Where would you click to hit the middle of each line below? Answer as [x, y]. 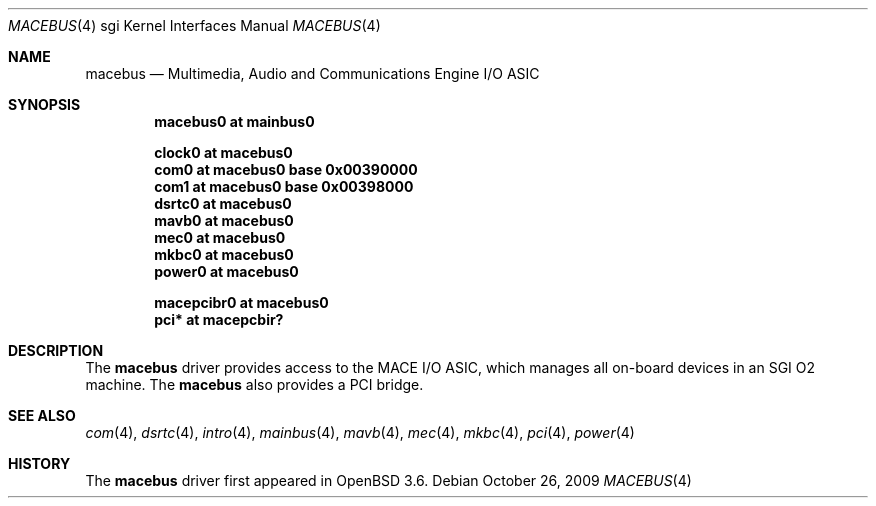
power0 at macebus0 [226, 271]
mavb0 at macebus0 [224, 220]
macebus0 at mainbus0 [234, 121]
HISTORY [39, 463]
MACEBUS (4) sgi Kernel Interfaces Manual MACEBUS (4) [194, 25]
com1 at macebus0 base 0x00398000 [284, 186]
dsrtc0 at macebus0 [223, 203]
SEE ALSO [42, 415]
